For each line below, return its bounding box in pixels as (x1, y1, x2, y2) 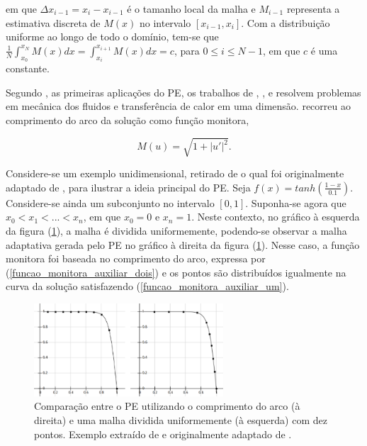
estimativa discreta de (6, 15, 101, 30)
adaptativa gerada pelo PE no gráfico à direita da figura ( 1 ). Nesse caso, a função (6, 237, 360, 252)
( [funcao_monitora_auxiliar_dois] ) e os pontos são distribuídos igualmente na (6, 264, 346, 279)
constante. (6, 61, 50, 76)
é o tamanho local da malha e (127, 1, 256, 16)
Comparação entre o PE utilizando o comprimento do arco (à (34, 398, 300, 413)
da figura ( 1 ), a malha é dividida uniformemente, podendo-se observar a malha (6, 223, 347, 238)
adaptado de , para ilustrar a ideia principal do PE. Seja (6, 179, 251, 194)
